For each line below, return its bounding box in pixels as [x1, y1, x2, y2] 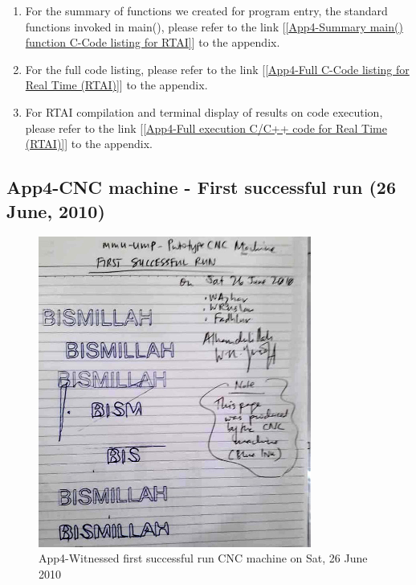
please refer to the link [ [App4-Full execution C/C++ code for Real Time [25, 119, 387, 136]
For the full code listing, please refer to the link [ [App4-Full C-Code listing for [25, 60, 410, 77]
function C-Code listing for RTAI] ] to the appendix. [25, 34, 280, 51]
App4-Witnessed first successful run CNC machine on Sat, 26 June [39, 550, 368, 566]
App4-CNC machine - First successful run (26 [6, 175, 396, 200]
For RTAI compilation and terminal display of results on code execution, [25, 103, 383, 120]
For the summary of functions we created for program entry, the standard [25, 2, 388, 19]
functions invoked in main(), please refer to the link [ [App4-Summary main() [25, 18, 403, 35]
